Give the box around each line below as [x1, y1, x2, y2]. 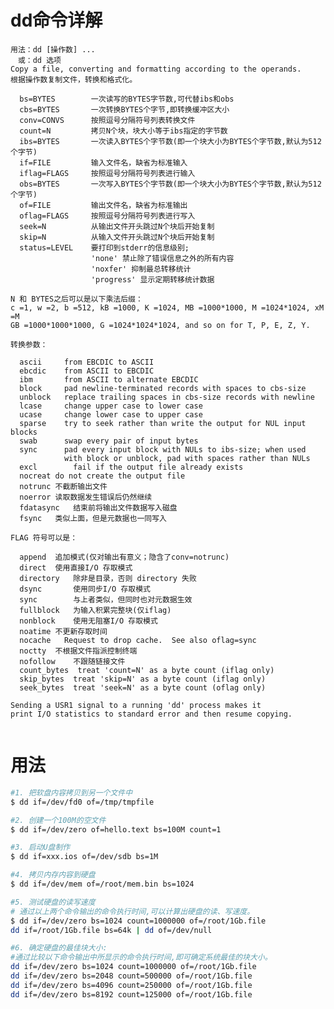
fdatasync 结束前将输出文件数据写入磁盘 [19, 502, 178, 513]
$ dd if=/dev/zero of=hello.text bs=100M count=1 [10, 824, 222, 835]
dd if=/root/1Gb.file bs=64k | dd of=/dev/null [10, 925, 213, 935]
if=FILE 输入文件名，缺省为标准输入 [19, 157, 188, 168]
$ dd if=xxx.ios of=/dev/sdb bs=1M [10, 852, 159, 862]
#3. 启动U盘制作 [10, 842, 71, 853]
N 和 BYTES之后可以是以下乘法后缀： [10, 294, 143, 304]
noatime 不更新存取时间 [19, 626, 108, 636]
